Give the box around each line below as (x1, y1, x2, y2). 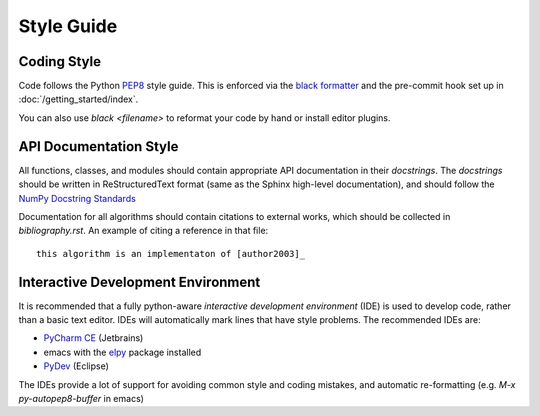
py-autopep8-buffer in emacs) (18, 392, 145, 404)
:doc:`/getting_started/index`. (18, 93, 139, 105)
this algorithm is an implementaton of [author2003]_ (36, 248, 305, 259)
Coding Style (18, 53, 102, 70)
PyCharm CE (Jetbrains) (43, 332, 144, 344)
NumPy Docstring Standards (18, 192, 137, 204)
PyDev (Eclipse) (43, 360, 110, 372)
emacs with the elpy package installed (43, 346, 202, 358)
